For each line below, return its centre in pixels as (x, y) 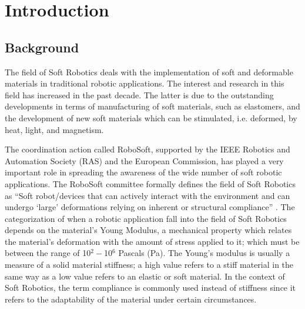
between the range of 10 (48, 253)
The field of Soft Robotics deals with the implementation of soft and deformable (149, 72)
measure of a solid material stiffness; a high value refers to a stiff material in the (149, 265)
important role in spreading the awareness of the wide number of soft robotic (143, 172)
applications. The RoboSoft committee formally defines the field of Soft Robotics (150, 183)
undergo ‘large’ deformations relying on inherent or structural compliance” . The (150, 207)
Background (42, 47)
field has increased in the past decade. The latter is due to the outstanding (139, 94)
